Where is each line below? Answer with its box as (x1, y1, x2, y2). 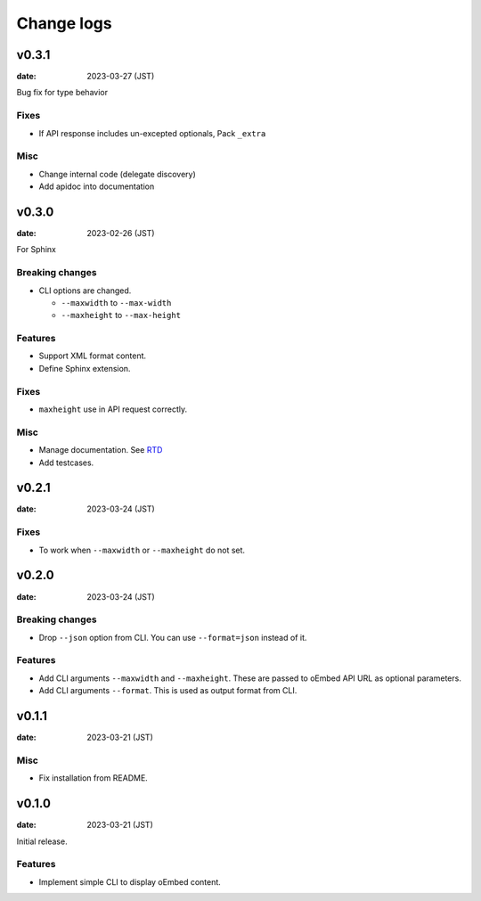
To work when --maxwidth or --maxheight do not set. (38, 545, 245, 555)
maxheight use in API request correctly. (38, 404, 187, 414)
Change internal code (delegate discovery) (38, 168, 196, 179)
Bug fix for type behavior (16, 87, 109, 98)
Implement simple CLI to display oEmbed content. (38, 876, 222, 887)
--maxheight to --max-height (61, 310, 182, 321)
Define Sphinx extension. (38, 363, 131, 373)
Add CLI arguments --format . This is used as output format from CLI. (38, 685, 298, 696)
